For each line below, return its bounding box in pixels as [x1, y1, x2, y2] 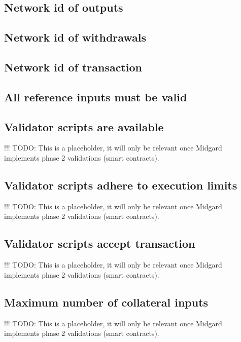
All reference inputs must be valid [4, 89, 187, 104]
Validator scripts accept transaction [4, 236, 195, 251]
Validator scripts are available [4, 119, 164, 134]
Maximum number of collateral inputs [4, 294, 209, 310]
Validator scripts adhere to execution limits [4, 177, 237, 193]
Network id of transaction [4, 59, 143, 74]
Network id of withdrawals [4, 29, 147, 45]
